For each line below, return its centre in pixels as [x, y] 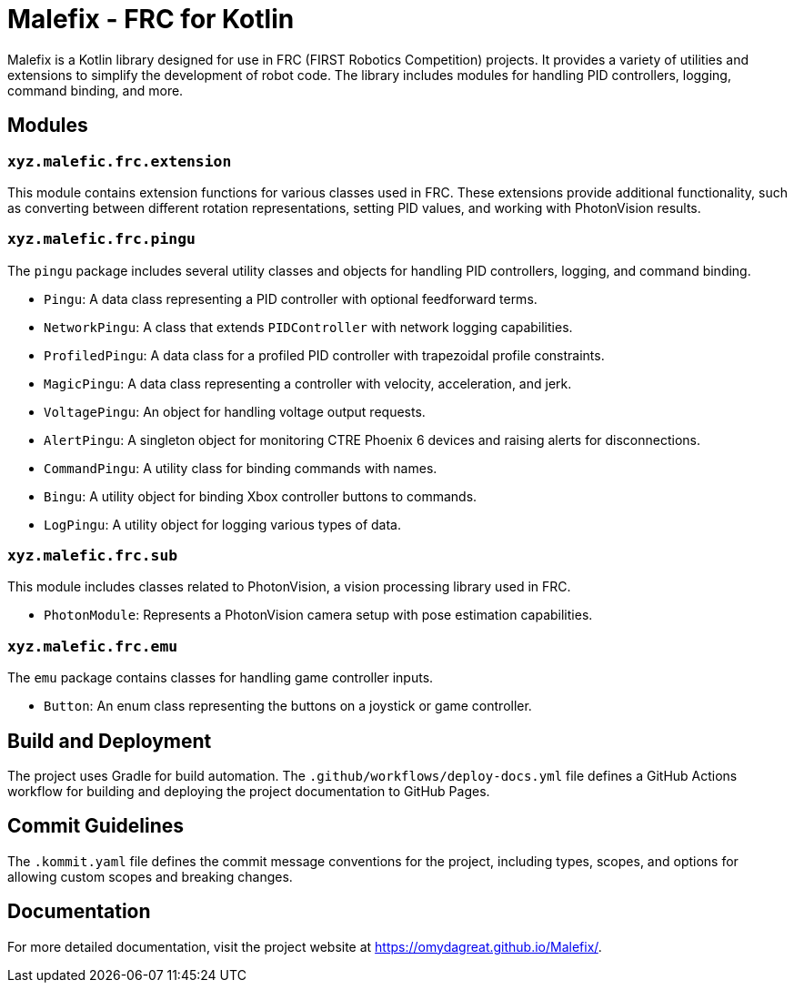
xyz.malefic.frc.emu [93, 646]
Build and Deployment [110, 741]
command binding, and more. [95, 90]
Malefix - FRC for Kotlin [151, 19]
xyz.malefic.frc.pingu [101, 239]
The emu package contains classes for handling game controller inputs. [221, 678]
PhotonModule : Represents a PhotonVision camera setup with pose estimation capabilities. [318, 615]
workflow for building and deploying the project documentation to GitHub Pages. [249, 792]
